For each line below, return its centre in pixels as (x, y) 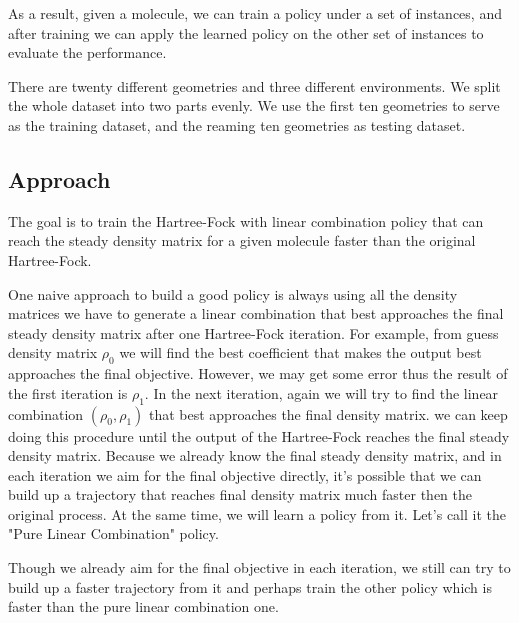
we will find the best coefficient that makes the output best (300, 352)
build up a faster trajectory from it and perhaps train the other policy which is (250, 586)
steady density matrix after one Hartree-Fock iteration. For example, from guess (253, 332)
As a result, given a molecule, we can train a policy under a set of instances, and (255, 13)
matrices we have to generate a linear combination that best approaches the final (256, 313)
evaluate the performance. (87, 52)
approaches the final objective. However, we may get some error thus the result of (258, 373)
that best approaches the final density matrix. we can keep (328, 413)
